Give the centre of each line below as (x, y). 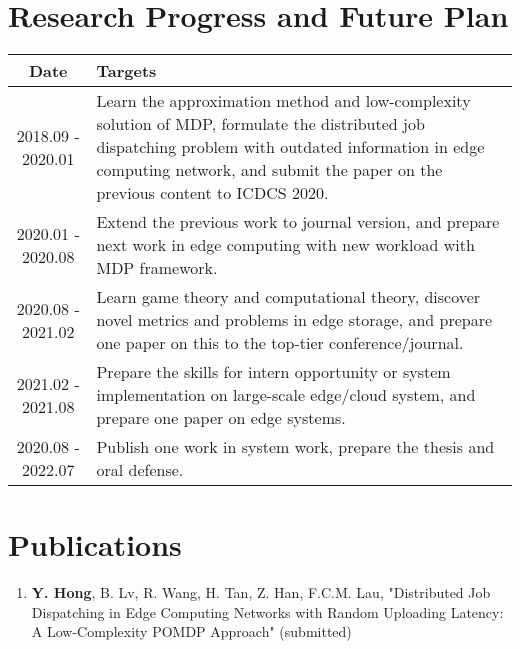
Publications (95, 544)
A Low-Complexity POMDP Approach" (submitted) (191, 631)
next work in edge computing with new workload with (285, 245)
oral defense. (140, 470)
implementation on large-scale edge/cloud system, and (286, 395)
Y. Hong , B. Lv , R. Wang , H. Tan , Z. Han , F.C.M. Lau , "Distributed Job (261, 592)
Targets (126, 71)
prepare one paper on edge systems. (221, 418)
